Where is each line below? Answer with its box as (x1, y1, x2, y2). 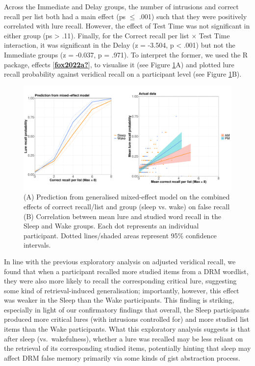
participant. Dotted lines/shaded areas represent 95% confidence (24, 230, 217, 240)
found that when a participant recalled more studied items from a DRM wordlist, (4, 266, 249, 276)
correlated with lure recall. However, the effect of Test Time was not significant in (4, 21, 250, 31)
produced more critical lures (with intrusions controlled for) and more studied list (4, 314, 250, 324)
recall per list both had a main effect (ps (4, 11, 126, 21)
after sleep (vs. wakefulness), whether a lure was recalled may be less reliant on (4, 333, 243, 343)
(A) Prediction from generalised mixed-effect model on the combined (24, 192, 230, 202)
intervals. (24, 240, 51, 250)
